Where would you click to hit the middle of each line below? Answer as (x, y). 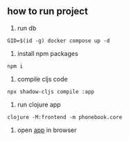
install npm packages (48, 53)
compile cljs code (42, 79)
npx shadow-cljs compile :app (51, 92)
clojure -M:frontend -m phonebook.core (65, 117)
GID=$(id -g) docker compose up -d (59, 41)
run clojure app (39, 104)
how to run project (48, 11)
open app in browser (47, 130)
